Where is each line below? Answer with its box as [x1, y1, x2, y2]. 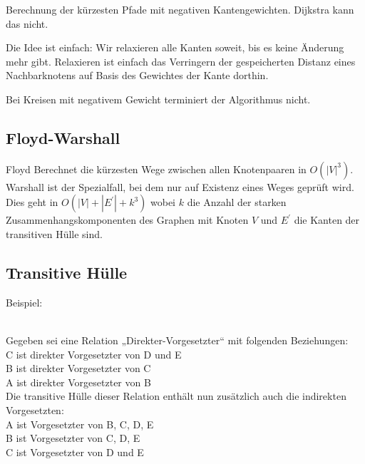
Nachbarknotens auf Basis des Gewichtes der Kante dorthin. [6, 68, 269, 83]
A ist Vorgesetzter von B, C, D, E [6, 416, 154, 431]
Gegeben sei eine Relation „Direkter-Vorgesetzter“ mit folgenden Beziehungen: [6, 332, 349, 347]
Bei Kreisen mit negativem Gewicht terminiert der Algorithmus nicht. [6, 91, 311, 106]
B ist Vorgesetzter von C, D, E [6, 431, 140, 445]
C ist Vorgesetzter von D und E [6, 444, 144, 459]
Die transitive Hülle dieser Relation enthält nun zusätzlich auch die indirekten [6, 388, 346, 403]
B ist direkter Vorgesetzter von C [6, 361, 151, 376]
